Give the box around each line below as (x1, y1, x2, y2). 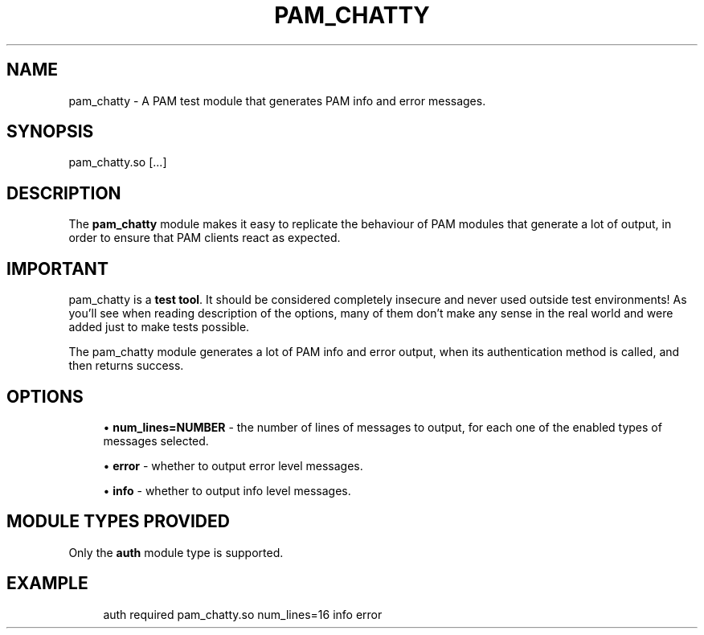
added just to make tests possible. (68, 320, 250, 334)
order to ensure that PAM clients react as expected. (68, 231, 341, 245)
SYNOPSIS (6, 121, 94, 142)
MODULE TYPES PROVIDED (6, 511, 230, 532)
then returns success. (68, 358, 184, 373)
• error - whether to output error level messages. (103, 458, 363, 473)
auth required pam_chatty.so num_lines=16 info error (103, 607, 383, 621)
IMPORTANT (6, 258, 108, 279)
